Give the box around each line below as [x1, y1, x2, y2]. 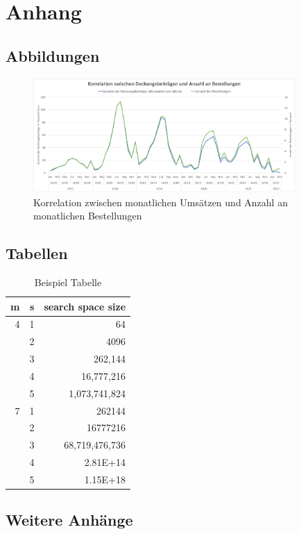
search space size [44, 299, 126, 313]
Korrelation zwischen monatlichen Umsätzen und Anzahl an [33, 194, 288, 209]
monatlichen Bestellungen [33, 208, 142, 223]
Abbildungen [6, 44, 100, 66]
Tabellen [6, 242, 68, 264]
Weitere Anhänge [6, 509, 133, 531]
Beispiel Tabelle [34, 274, 102, 289]
